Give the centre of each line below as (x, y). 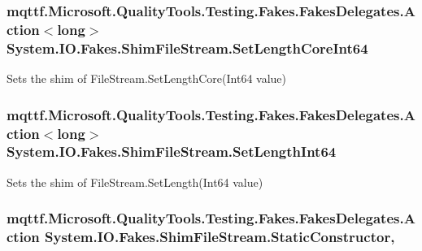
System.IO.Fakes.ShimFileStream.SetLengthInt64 (172, 151)
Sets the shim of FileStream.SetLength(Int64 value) (135, 182)
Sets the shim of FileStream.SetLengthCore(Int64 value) (147, 78)
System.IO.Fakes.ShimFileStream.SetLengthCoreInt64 (187, 48)
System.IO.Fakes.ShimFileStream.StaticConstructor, (220, 237)
